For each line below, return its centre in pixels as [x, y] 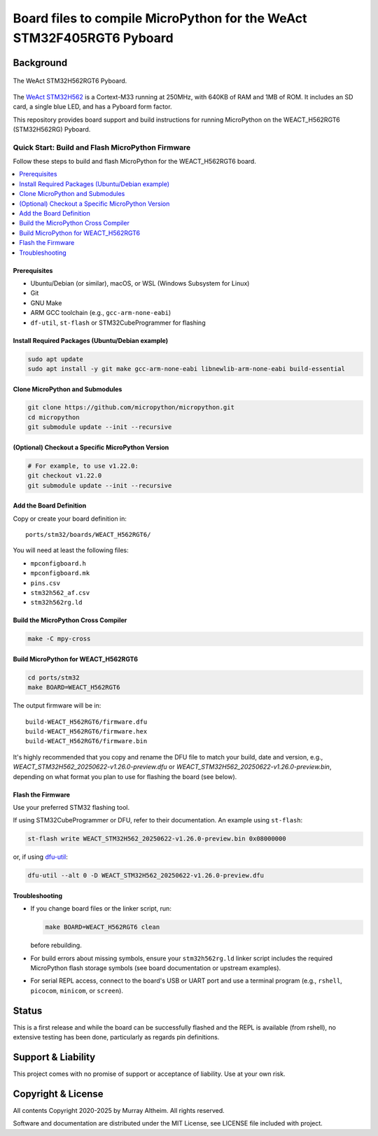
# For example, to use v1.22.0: [83, 466]
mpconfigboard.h [58, 563]
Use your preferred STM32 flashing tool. [71, 808]
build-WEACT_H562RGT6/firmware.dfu [86, 722]
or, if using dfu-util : [40, 857]
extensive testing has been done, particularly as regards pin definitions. [116, 1037]
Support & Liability [54, 1057]
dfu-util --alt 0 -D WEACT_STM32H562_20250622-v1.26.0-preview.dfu [146, 876]
